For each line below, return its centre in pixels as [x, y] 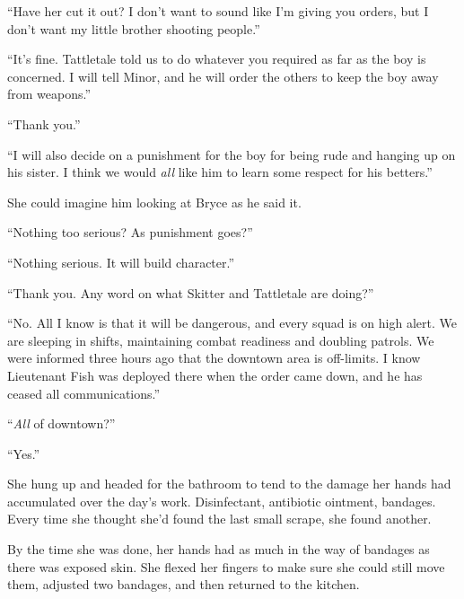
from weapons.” [49, 94]
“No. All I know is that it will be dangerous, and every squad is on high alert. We [232, 323]
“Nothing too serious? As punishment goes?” [130, 232]
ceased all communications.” [84, 393]
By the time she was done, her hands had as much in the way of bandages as [219, 549]
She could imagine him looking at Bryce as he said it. [154, 202]
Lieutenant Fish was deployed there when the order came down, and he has [215, 375]
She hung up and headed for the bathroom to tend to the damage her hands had [229, 484]
